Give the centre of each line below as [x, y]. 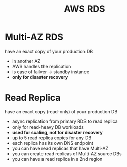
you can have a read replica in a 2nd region [57, 159]
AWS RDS [84, 9]
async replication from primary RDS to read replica [65, 121]
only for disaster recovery [40, 77]
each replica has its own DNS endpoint [52, 143]
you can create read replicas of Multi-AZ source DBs [67, 154]
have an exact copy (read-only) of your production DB [61, 111]
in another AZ [26, 61]
